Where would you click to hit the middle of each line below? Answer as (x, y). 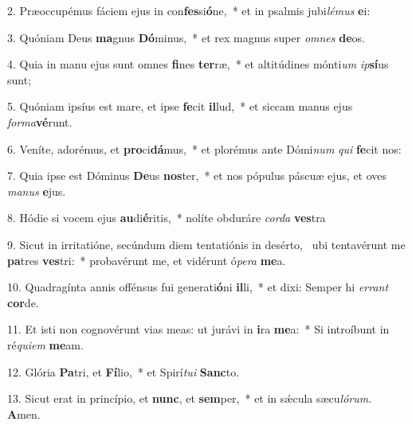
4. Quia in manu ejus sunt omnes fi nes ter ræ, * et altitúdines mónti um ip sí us (198, 64)
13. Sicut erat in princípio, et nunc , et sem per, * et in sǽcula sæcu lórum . (190, 398)
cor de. (23, 302)
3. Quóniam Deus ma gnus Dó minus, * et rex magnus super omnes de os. (186, 37)
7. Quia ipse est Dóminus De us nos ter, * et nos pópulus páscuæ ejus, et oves (197, 175)
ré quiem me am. (45, 344)
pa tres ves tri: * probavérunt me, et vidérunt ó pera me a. (147, 260)
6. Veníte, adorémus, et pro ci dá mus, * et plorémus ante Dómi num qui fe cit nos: (204, 148)
